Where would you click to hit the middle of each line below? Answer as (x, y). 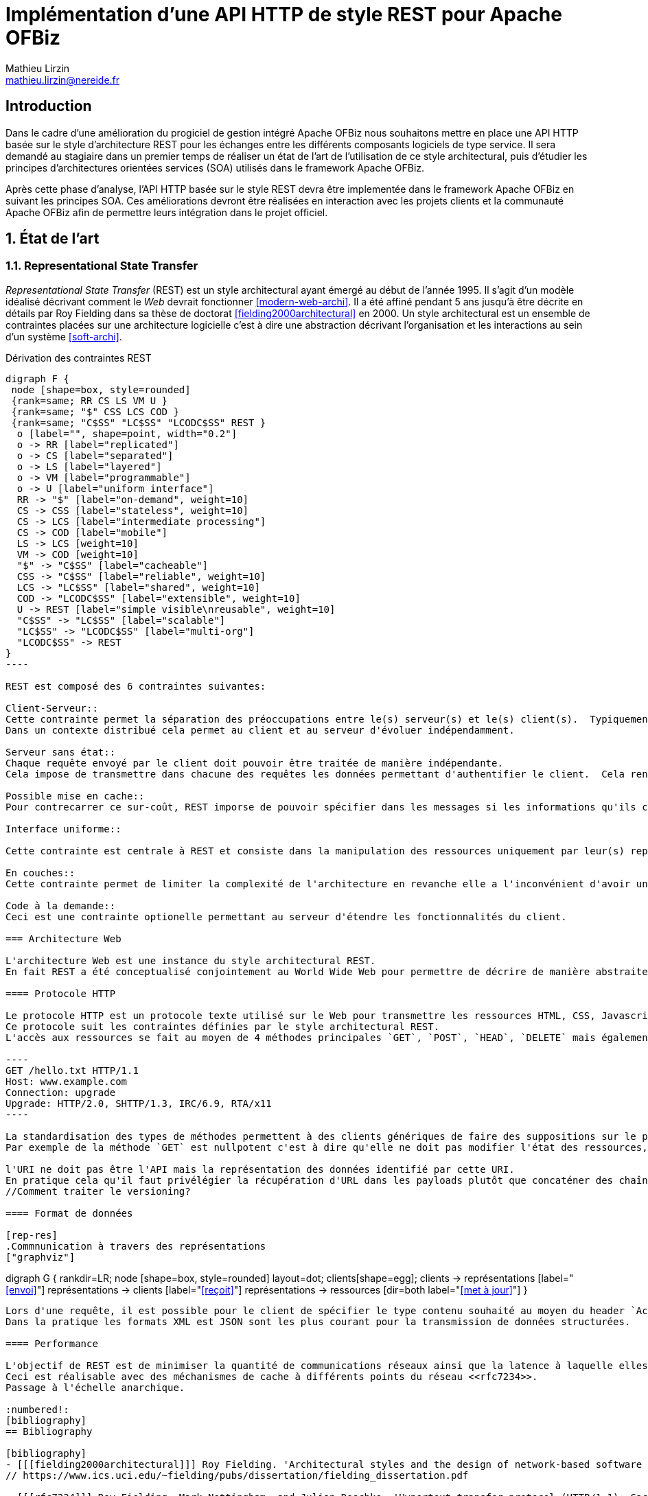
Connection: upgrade (61, 1092)
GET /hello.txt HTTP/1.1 (72, 1070)
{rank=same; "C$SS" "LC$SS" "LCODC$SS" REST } (139, 422)
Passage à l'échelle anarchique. (95, 1387)
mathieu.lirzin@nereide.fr (63, 80)
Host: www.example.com (67, 1081)
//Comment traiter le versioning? (98, 1191)
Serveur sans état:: (61, 752)
